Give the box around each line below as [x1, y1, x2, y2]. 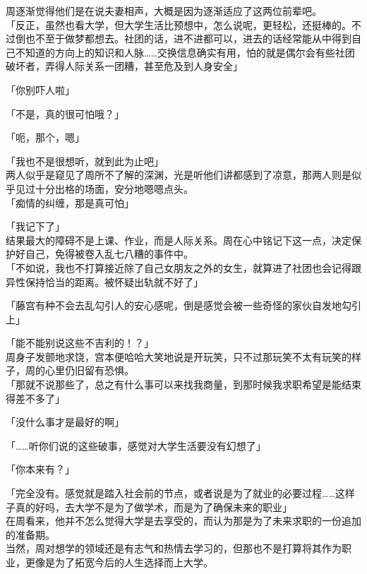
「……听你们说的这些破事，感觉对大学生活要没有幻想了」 [6, 438, 266, 453]
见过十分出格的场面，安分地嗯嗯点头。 [15, 181, 193, 196]
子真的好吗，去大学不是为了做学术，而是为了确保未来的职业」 [6, 499, 292, 514]
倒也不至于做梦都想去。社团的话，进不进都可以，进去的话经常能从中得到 [15, 31, 351, 46]
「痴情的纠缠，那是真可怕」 [6, 195, 134, 210]
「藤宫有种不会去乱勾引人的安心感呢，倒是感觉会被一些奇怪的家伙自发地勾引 [6, 298, 361, 313]
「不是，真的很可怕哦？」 [6, 106, 124, 121]
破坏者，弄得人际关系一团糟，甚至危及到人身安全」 [6, 59, 243, 73]
